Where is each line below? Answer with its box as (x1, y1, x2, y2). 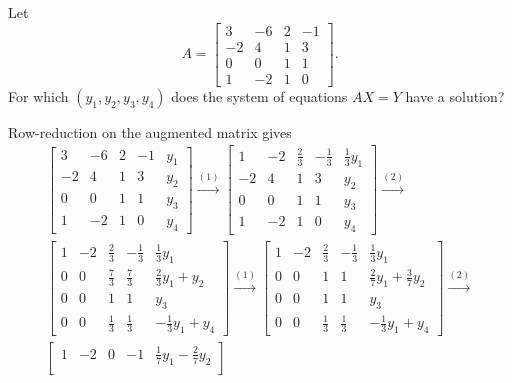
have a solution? (405, 85, 505, 106)
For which (8, 85, 69, 106)
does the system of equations (171, 85, 348, 106)
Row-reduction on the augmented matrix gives (8, 121, 292, 142)
